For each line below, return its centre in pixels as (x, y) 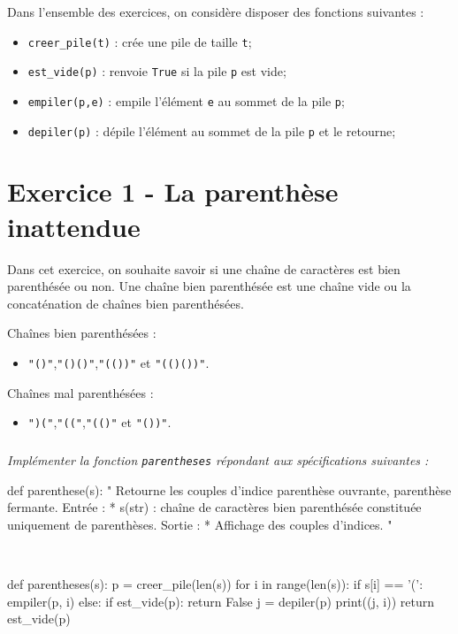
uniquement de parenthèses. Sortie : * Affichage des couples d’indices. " (200, 525)
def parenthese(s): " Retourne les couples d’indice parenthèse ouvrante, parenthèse (229, 489)
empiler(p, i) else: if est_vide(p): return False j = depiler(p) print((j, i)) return (221, 601)
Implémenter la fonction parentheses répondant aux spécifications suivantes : (218, 460)
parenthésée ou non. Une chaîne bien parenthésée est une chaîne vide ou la (209, 286)
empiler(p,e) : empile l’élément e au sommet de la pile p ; (186, 100)
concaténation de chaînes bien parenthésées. (126, 303)
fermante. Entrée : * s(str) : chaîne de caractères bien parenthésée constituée (214, 507)
